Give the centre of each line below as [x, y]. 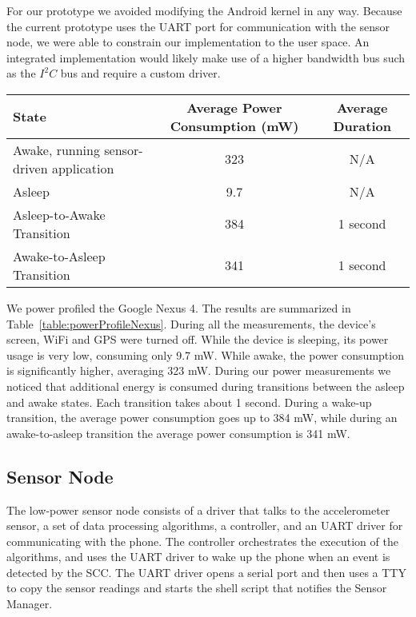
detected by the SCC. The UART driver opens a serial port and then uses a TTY [206, 572]
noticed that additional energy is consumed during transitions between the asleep [206, 386]
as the [21, 73]
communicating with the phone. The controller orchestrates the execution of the [202, 541]
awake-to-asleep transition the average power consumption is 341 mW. [178, 433]
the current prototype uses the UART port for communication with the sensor [198, 26]
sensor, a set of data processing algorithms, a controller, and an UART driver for [205, 525]
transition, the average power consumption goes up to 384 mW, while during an [202, 418]
